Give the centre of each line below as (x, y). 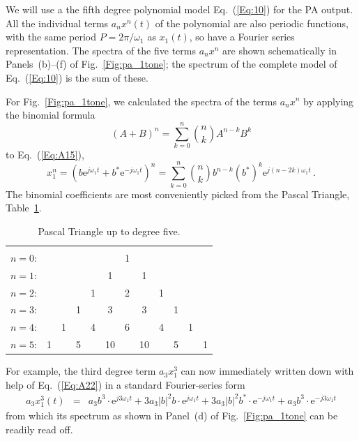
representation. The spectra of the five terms (101, 50)
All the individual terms (57, 23)
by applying (329, 101)
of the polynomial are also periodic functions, (252, 23)
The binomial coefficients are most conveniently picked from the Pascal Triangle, (178, 194)
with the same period (51, 37)
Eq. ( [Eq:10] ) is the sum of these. (77, 77)
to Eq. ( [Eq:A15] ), (45, 154)
